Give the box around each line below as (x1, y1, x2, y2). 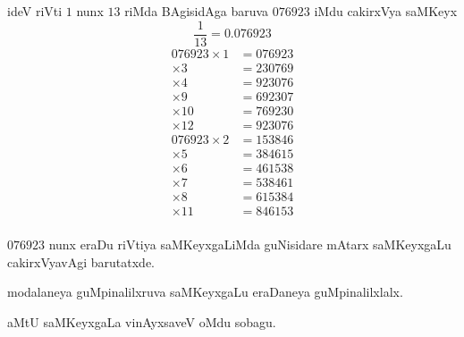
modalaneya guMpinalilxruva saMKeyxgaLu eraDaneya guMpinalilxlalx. (7, 282, 403, 301)
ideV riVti (7, 2, 63, 20)
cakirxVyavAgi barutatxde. (7, 252, 156, 271)
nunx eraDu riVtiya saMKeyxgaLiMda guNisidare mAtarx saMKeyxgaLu (48, 235, 451, 254)
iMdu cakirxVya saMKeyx (314, 2, 458, 20)
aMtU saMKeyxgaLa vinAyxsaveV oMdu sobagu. (7, 312, 276, 331)
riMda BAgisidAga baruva (124, 2, 269, 20)
